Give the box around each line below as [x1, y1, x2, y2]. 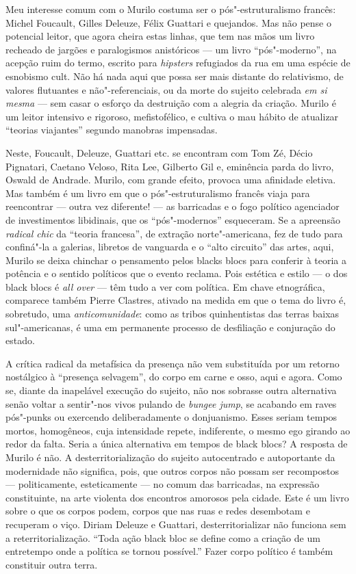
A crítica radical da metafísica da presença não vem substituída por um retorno [5, 356, 340, 370]
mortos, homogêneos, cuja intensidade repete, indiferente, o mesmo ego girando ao [5, 423, 351, 437]
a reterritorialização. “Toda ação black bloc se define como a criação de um [5, 530, 320, 545]
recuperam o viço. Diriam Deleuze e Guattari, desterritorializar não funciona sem [5, 517, 346, 531]
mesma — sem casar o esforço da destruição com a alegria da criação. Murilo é [5, 96, 336, 110]
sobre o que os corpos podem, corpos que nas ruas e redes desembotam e [5, 504, 310, 518]
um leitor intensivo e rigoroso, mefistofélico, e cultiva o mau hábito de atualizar [5, 109, 339, 123]
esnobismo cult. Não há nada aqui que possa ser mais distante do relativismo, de [5, 68, 344, 83]
